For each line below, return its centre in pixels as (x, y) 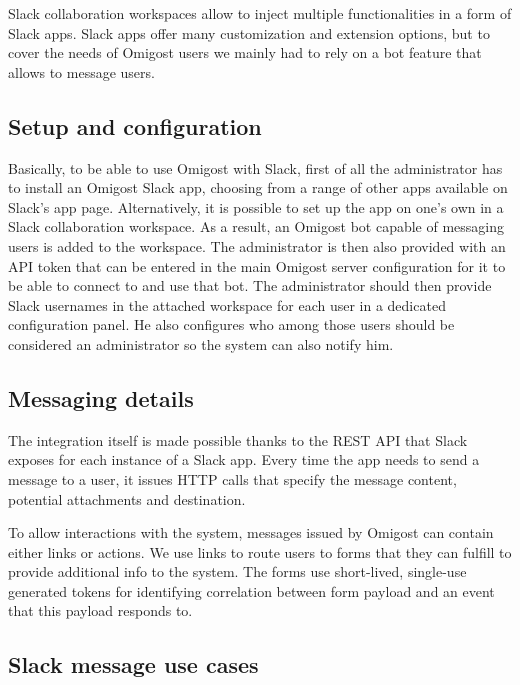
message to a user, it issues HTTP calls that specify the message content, (232, 478)
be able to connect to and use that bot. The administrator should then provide (250, 285)
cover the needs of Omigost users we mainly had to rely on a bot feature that (245, 52)
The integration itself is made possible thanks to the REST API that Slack (238, 439)
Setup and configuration (135, 125)
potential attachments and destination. (127, 498)
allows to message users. (81, 71)
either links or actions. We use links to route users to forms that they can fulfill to (260, 551)
